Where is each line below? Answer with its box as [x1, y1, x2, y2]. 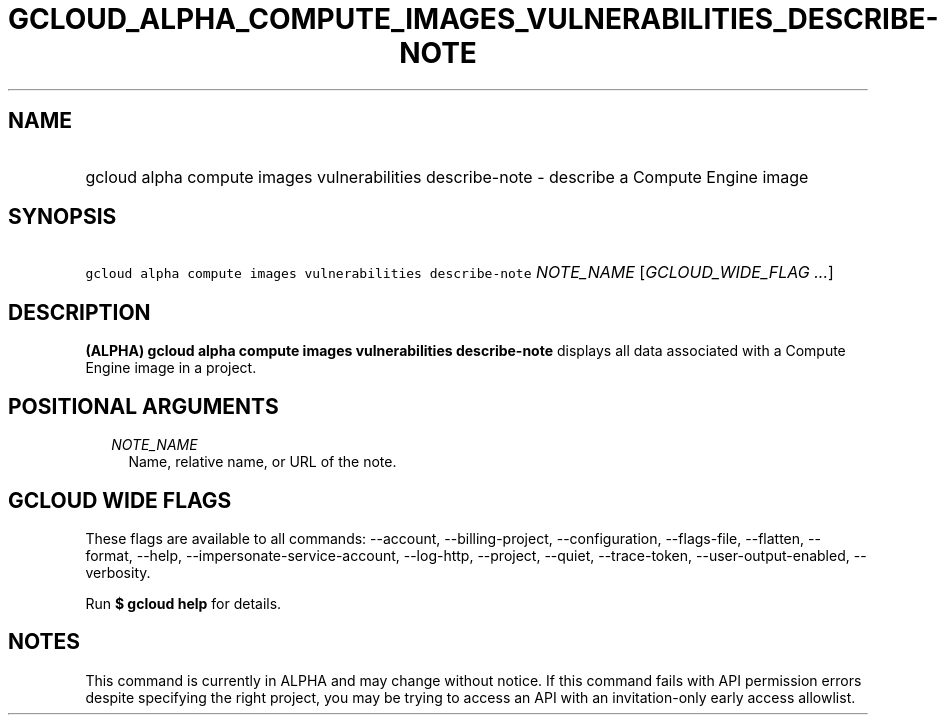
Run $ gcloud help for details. [85, 594, 282, 612]
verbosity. [85, 563, 151, 581]
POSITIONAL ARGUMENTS [8, 393, 279, 419]
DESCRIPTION [8, 299, 151, 325]
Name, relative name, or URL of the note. [128, 453, 397, 471]
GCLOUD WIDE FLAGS [8, 487, 232, 513]
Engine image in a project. [85, 359, 257, 377]
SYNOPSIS [8, 204, 117, 230]
